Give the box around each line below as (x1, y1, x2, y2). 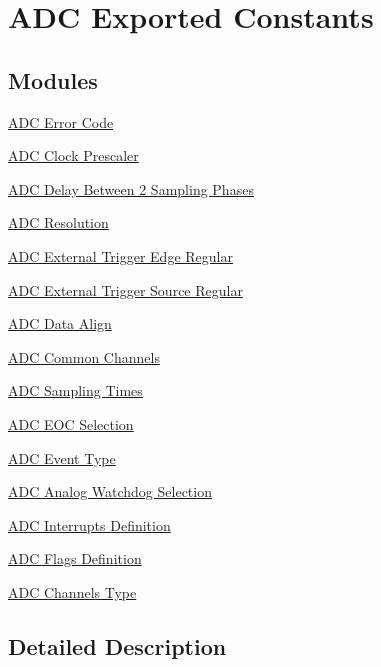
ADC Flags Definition (8, 548, 142, 569)
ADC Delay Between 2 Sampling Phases (8, 178, 254, 199)
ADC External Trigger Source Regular (8, 279, 243, 300)
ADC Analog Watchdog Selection (8, 481, 212, 502)
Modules (8, 64, 98, 95)
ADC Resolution (8, 212, 109, 233)
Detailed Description (8, 630, 227, 661)
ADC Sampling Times (8, 380, 143, 401)
